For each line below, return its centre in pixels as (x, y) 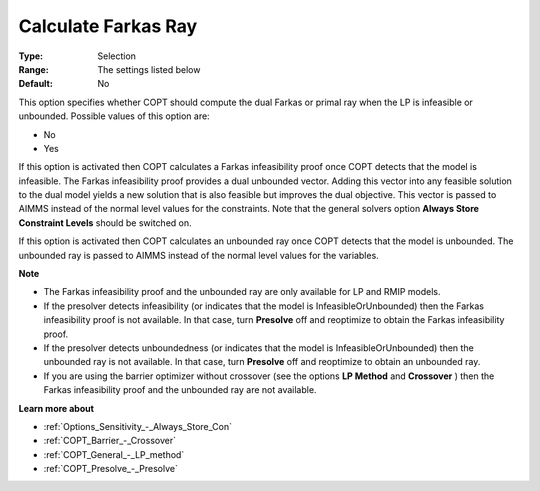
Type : (31, 56)
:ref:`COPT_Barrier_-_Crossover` (110, 441)
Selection (117, 56)
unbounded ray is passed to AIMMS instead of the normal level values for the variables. (198, 255)
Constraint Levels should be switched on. (105, 222)
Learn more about (56, 408)
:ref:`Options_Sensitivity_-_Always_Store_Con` (137, 426)
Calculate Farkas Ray (108, 26)
